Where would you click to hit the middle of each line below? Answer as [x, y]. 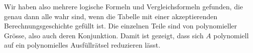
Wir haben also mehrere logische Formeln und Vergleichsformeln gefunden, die [124, 6]
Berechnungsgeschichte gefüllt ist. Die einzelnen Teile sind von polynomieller [121, 26]
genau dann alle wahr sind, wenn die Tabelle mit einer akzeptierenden [111, 16]
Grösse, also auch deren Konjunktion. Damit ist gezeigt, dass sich [104, 35]
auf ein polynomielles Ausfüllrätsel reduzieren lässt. [82, 45]
